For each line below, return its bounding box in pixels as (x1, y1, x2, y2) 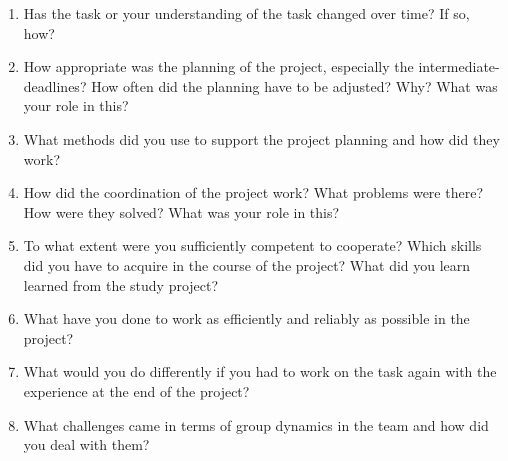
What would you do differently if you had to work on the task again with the (23, 361, 497, 382)
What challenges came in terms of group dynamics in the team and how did (23, 414, 489, 435)
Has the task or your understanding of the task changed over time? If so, (23, 3, 470, 23)
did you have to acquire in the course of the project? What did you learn (23, 254, 471, 275)
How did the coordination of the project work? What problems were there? (23, 182, 483, 203)
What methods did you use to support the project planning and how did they (23, 128, 500, 149)
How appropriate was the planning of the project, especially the (23, 56, 414, 77)
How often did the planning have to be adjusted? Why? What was (91, 75, 498, 96)
